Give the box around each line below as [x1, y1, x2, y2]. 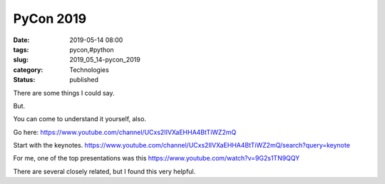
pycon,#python [69, 45, 114, 53]
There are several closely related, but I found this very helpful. [13, 167, 196, 175]
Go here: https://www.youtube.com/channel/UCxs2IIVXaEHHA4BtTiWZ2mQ [13, 128, 237, 136]
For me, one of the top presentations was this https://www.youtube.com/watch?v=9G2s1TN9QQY [13, 154, 300, 163]
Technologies [69, 65, 110, 74]
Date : [13, 36, 30, 44]
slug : [13, 56, 29, 64]
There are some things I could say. [13, 88, 115, 97]
